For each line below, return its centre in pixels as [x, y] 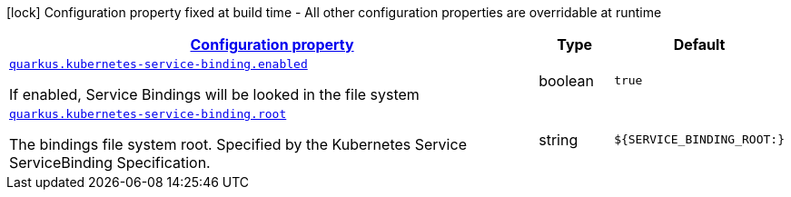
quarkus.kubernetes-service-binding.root [148, 114]
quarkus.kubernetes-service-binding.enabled [158, 64]
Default [699, 44]
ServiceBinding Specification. [110, 163]
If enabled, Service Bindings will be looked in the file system [214, 94]
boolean [566, 80]
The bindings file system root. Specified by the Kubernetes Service [238, 144]
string [559, 139]
